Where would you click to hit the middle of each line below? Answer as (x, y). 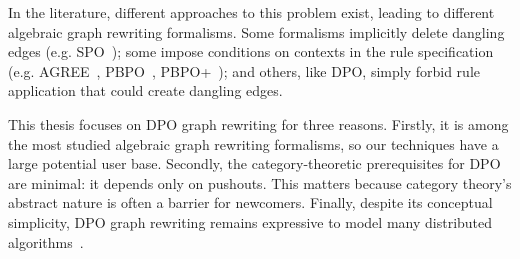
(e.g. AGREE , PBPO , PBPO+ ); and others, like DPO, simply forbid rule (244, 70)
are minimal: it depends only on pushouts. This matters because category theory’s (260, 182)
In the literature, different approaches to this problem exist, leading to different (251, 12)
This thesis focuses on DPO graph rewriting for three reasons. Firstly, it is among (258, 123)
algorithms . (46, 241)
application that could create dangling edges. (145, 90)
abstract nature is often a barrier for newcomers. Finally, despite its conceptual (250, 202)
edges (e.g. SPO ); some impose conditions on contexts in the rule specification (251, 51)
